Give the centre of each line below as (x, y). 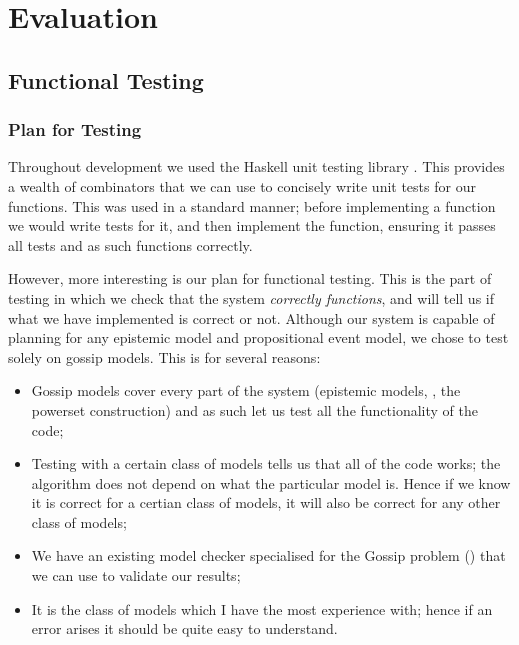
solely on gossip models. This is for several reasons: (164, 356)
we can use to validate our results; (136, 575)
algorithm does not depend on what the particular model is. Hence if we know (271, 482)
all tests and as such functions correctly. (130, 244)
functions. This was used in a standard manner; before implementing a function (252, 205)
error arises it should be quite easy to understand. (184, 628)
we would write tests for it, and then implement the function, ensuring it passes (252, 225)
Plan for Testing (75, 129)
